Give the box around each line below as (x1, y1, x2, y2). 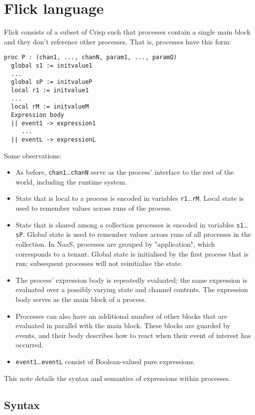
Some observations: (4, 150, 62, 160)
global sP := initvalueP (11, 78, 92, 86)
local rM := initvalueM (11, 103, 89, 111)
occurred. (15, 340, 44, 350)
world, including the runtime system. (15, 176, 127, 187)
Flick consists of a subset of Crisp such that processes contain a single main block (4, 27, 251, 37)
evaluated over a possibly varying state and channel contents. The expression (15, 284, 248, 295)
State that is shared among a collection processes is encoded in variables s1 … (15, 219, 248, 229)
